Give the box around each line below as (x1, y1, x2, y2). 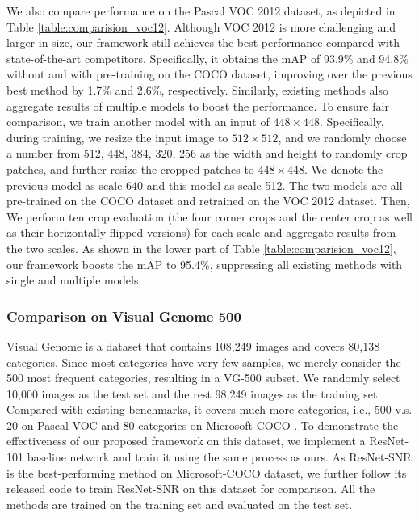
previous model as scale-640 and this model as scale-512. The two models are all (6, 176, 403, 193)
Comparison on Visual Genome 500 (6, 305, 241, 326)
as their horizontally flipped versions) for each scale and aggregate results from (6, 224, 396, 241)
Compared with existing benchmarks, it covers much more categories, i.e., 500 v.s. (6, 401, 413, 418)
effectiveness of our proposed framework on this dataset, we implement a (6, 432, 366, 449)
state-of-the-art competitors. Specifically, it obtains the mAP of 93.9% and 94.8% (6, 49, 409, 66)
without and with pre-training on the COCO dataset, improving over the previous (6, 65, 413, 82)
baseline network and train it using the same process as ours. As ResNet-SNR (27, 449, 412, 465)
